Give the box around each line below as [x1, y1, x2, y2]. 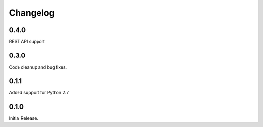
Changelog [9, 7, 55, 18]
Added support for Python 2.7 [9, 90, 69, 95]
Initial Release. [9, 115, 38, 121]
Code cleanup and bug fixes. [9, 64, 67, 70]
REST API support [9, 39, 45, 45]
